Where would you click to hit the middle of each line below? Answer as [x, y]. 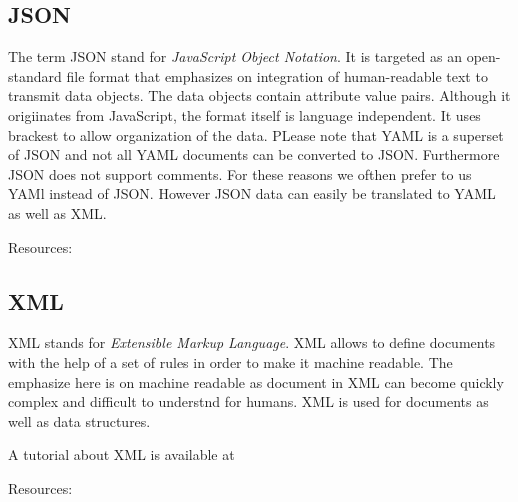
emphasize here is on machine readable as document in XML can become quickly [256, 381]
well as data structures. [79, 420]
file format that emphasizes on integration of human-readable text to [277, 75]
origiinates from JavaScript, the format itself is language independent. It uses [244, 114]
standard [35, 75]
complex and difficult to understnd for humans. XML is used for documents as [248, 401]
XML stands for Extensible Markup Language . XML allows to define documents [252, 342]
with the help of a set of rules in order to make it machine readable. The [230, 361]
